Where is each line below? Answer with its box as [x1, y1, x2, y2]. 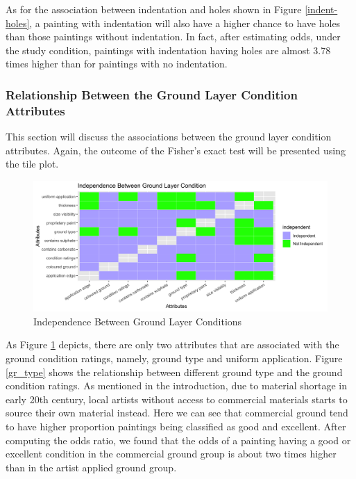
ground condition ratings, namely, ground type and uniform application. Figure [6, 351, 343, 366]
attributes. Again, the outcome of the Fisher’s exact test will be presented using [6, 143, 346, 157]
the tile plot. [6, 156, 59, 171]
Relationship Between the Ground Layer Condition [6, 86, 298, 103]
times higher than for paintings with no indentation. [6, 56, 228, 71]
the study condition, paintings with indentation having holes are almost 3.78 [6, 42, 331, 57]
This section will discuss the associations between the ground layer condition [6, 129, 332, 144]
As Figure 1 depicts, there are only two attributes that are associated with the [6, 337, 339, 352]
